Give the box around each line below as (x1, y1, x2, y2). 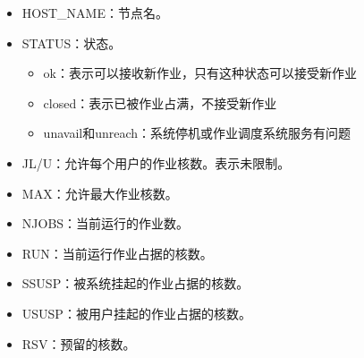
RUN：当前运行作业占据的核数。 (21, 243, 213, 262)
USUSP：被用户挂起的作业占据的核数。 (21, 303, 251, 322)
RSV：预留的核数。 (21, 334, 136, 353)
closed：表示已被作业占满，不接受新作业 (43, 93, 277, 112)
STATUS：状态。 (21, 33, 122, 52)
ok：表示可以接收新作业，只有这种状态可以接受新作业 (43, 64, 357, 82)
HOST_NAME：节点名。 (21, 4, 168, 21)
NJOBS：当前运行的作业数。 (21, 214, 190, 233)
